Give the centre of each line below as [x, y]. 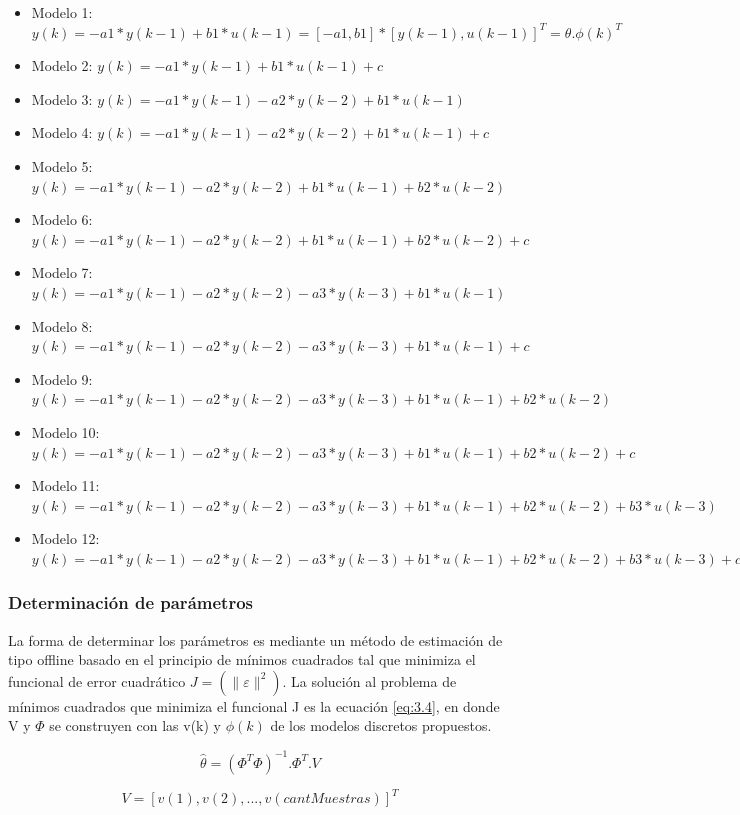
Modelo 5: [62, 165]
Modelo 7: [62, 272]
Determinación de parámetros [130, 602]
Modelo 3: [62, 98]
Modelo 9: [62, 378]
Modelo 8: [62, 325]
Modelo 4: [62, 132]
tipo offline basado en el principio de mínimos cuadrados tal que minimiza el [242, 659]
